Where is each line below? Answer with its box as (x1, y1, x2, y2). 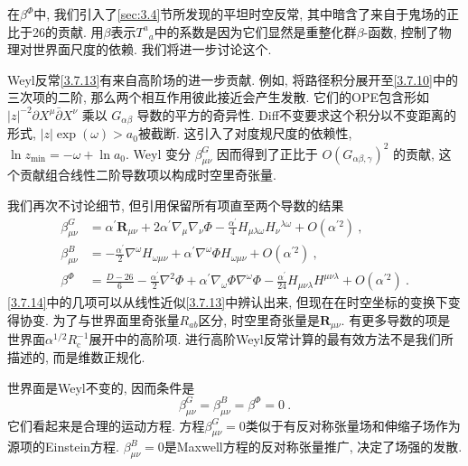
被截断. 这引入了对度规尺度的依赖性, (137, 124, 352, 143)
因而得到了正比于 (216, 144, 318, 163)
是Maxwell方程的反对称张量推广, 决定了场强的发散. (164, 437, 463, 456)
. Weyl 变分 (126, 144, 191, 163)
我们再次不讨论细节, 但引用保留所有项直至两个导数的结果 (7, 195, 344, 214)
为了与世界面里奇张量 (52, 310, 180, 329)
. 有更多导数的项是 (341, 310, 451, 329)
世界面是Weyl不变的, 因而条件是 (7, 377, 195, 396)
